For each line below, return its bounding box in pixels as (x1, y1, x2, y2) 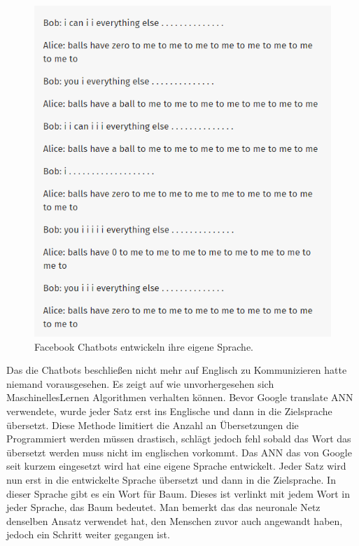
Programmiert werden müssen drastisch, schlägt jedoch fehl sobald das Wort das (6, 431, 351, 446)
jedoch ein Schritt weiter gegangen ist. (6, 527, 170, 542)
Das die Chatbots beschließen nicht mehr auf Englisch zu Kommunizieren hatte (6, 363, 347, 377)
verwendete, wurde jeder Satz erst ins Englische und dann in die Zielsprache (6, 403, 332, 418)
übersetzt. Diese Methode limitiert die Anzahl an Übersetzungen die (6, 417, 299, 432)
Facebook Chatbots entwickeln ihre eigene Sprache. (34, 339, 254, 353)
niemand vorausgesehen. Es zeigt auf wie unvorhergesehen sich (6, 376, 274, 391)
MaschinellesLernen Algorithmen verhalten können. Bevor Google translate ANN (6, 390, 353, 405)
